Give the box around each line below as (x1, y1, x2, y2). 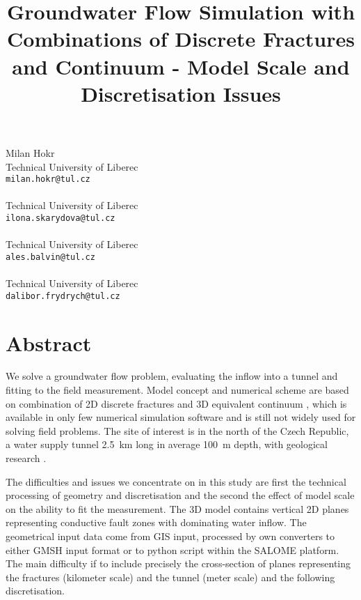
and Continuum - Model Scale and (12, 52, 350, 80)
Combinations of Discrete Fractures (7, 24, 355, 53)
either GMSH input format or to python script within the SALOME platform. (6, 542, 339, 557)
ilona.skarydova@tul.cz (6, 213, 115, 223)
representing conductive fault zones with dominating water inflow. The (6, 515, 307, 530)
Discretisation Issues (81, 79, 281, 107)
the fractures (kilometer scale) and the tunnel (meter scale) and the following (6, 569, 335, 584)
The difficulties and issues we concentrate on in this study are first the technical (6, 474, 346, 489)
